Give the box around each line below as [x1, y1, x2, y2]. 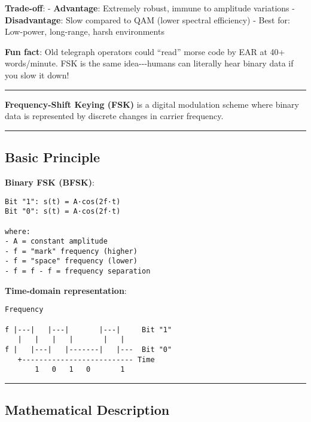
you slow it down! [5, 68, 69, 81]
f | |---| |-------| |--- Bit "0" [5, 345, 172, 354]
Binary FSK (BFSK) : [5, 175, 94, 188]
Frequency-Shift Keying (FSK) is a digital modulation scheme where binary [5, 98, 299, 110]
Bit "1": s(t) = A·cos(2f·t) [5, 197, 121, 206]
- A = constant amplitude [5, 237, 108, 246]
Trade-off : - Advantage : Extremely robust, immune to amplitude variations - [5, 2, 295, 14]
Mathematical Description [5, 400, 170, 419]
